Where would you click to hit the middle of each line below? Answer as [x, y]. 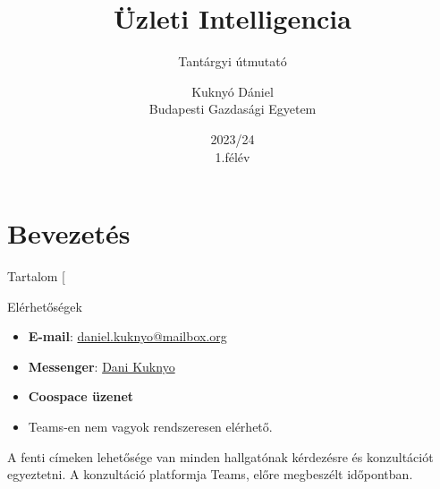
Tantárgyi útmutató [233, 61]
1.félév [233, 156]
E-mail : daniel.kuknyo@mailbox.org [127, 336]
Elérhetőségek [45, 306]
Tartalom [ [36, 276]
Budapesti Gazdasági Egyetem [233, 109]
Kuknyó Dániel [233, 91]
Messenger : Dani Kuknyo [102, 366]
